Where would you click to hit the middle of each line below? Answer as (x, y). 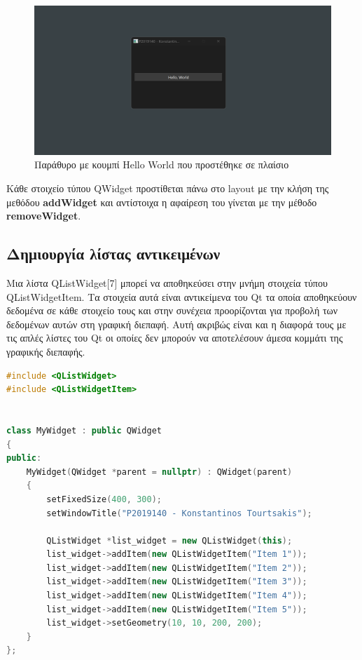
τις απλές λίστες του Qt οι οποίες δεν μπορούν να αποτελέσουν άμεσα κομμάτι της (175, 338)
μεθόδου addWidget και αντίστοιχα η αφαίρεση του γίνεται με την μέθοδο (162, 202)
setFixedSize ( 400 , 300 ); (104, 499)
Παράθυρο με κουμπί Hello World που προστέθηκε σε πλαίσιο (162, 164)
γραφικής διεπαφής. (46, 351)
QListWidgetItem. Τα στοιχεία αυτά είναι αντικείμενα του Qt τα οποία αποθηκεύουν (182, 296)
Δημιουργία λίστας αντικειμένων (113, 254)
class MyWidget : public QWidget (84, 430)
